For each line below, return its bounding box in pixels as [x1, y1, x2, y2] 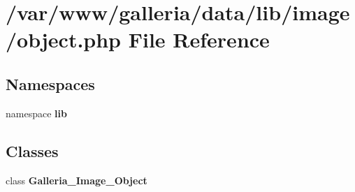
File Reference [128, 25, 270, 54]
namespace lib [6, 105, 67, 120]
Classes [6, 140, 59, 161]
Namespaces [6, 73, 95, 94]
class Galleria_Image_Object [6, 172, 147, 187]
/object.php [6, 25, 122, 54]
